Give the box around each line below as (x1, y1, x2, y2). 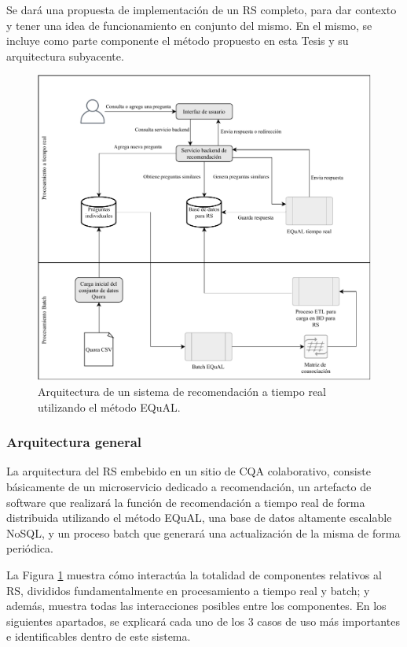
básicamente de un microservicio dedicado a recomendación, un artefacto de (6, 478, 372, 494)
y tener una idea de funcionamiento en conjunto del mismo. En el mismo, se (6, 17, 372, 33)
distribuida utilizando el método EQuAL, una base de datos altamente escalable (6, 509, 392, 526)
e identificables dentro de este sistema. (6, 628, 191, 645)
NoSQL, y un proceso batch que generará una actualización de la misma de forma (6, 524, 401, 541)
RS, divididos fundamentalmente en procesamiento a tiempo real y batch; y (6, 582, 370, 598)
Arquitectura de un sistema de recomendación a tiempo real (38, 383, 327, 399)
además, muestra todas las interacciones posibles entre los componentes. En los (6, 597, 387, 614)
